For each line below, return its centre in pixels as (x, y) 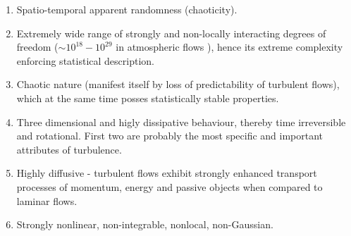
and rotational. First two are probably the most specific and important (170, 136)
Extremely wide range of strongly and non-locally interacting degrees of (171, 33)
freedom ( (37, 47)
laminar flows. (47, 200)
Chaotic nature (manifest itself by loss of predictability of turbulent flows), (178, 84)
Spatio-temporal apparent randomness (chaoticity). (127, 9)
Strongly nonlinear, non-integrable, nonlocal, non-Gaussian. (145, 224)
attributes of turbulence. (69, 149)
